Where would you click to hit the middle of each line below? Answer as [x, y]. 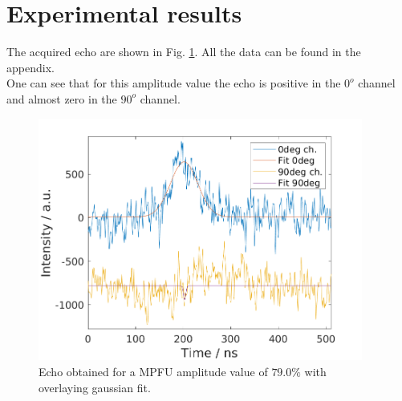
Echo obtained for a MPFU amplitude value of [153, 372]
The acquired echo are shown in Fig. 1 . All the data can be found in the [184, 52]
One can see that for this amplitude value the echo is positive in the [174, 83]
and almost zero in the [62, 98]
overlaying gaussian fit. [95, 387]
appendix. [30, 67]
